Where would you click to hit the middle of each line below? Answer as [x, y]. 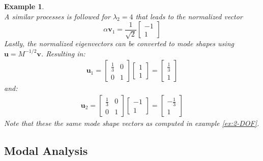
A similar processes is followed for [57, 16]
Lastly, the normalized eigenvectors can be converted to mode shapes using [119, 43]
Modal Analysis [46, 150]
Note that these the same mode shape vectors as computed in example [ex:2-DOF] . [132, 123]
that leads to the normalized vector [189, 16]
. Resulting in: [63, 53]
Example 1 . [24, 6]
